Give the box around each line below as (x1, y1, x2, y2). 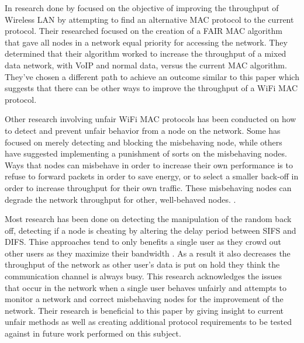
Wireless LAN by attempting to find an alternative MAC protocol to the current (5, 13, 294, 25)
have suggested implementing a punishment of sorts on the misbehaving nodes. (5, 147, 287, 160)
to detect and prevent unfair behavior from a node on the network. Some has (5, 124, 281, 136)
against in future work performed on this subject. (5, 327, 181, 339)
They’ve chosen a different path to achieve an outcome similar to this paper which (5, 70, 299, 82)
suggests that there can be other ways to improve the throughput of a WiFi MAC (5, 82, 298, 94)
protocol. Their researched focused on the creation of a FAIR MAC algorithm (5, 25, 282, 37)
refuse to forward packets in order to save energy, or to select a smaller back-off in (5, 170, 299, 182)
